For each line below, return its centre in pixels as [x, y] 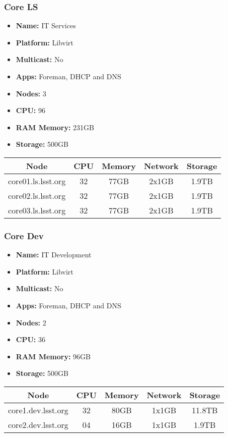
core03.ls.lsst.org [37, 210]
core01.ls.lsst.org [37, 181]
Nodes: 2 [31, 322]
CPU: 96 [30, 110]
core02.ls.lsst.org [37, 195]
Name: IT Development [54, 255]
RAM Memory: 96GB [53, 356]
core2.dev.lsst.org [38, 424]
